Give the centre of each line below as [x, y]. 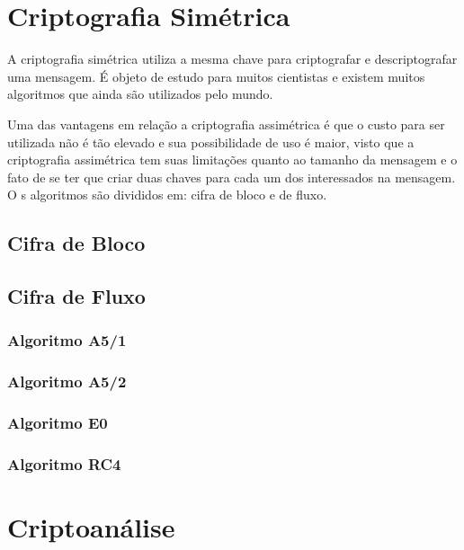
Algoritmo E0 [58, 423]
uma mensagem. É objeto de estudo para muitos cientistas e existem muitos [216, 76]
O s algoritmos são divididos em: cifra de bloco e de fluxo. [167, 195]
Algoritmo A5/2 [67, 381]
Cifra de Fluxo [76, 296]
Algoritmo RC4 [64, 463]
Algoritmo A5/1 [67, 340]
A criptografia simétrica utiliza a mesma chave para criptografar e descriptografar [232, 59]
